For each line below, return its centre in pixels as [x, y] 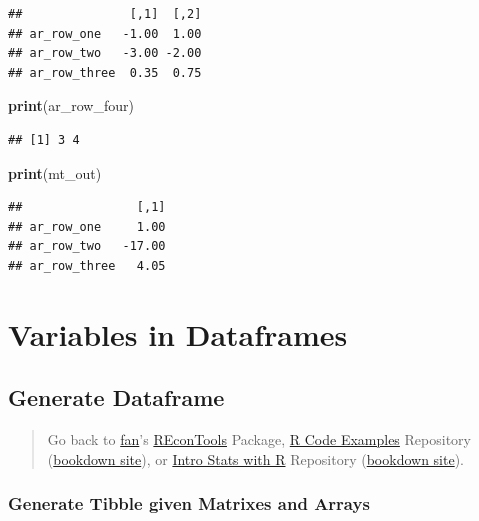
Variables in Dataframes [178, 333]
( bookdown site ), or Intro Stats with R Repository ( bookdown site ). [256, 458]
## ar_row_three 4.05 [87, 265]
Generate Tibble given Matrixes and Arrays [189, 503]
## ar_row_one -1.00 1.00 [105, 33]
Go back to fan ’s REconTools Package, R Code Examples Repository [259, 439]
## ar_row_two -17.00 [87, 246]
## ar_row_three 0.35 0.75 [105, 72]
